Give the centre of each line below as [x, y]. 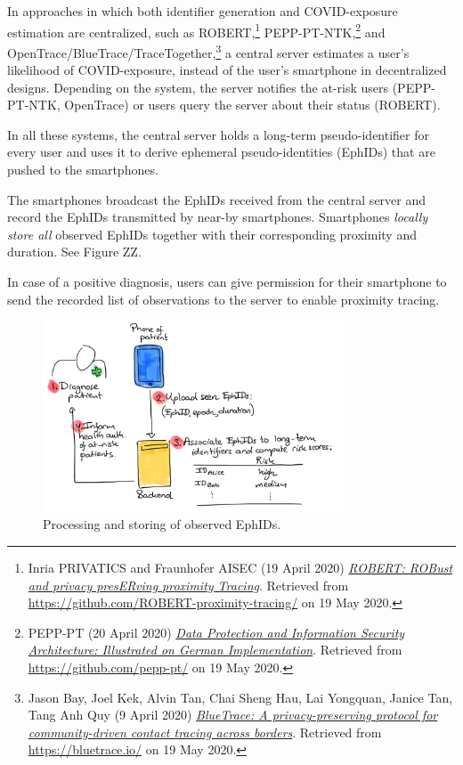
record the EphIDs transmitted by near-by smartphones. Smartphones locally [218, 217]
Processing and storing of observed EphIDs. [162, 524]
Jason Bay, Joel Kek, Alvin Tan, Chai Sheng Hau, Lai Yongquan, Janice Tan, [240, 697]
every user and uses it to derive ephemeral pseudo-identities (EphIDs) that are [221, 152]
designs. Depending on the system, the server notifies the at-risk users [198, 87]
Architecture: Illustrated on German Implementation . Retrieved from [215, 650]
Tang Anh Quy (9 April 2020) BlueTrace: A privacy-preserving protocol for [233, 715]
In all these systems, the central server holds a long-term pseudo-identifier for [219, 134]
